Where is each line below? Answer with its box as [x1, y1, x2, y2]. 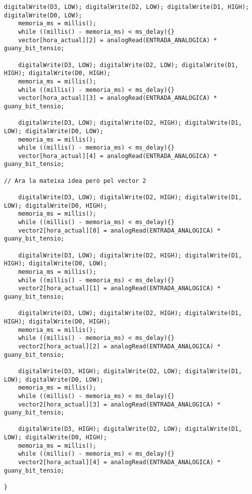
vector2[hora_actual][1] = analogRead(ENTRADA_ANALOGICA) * [18, 285, 221, 292]
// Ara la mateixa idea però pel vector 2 [4, 177, 146, 184]
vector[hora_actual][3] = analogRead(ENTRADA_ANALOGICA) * [18, 94, 217, 102]
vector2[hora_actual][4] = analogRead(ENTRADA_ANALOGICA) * [18, 459, 221, 466]
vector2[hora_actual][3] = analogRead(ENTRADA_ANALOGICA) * [18, 401, 221, 408]
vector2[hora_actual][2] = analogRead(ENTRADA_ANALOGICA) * [18, 342, 221, 350]
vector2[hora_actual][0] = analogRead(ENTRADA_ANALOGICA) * [18, 227, 221, 234]
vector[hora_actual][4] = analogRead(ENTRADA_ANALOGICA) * [18, 152, 217, 160]
